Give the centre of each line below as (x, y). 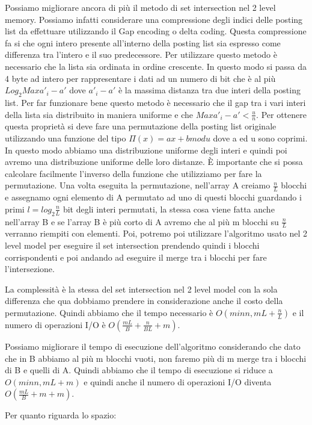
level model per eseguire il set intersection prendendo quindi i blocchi (132, 245)
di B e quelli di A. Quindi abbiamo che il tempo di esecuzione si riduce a (139, 370)
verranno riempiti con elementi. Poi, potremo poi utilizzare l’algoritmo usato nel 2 (156, 233)
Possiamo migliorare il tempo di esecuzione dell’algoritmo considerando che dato (153, 346)
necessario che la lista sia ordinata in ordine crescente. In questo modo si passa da (156, 66)
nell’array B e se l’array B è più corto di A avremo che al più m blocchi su (142, 221)
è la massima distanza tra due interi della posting (209, 90)
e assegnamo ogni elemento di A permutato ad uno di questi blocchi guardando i (153, 197)
